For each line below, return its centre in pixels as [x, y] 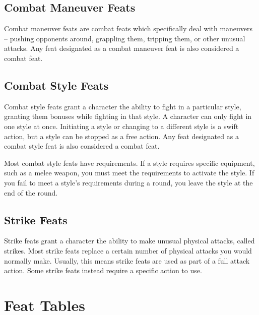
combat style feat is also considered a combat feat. [82, 146]
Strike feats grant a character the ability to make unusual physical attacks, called [129, 241]
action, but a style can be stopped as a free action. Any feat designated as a [121, 136]
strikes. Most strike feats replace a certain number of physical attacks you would [128, 250]
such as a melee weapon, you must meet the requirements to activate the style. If [129, 173]
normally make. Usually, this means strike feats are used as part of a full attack [127, 260]
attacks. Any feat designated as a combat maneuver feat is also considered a [122, 48]
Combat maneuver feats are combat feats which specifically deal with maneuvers [128, 28]
